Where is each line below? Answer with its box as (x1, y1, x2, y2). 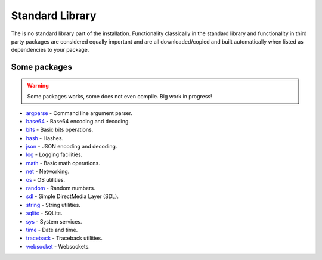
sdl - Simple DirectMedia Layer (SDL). (26, 193, 119, 200)
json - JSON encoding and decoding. (26, 143, 117, 150)
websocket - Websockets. (26, 243, 91, 250)
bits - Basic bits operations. (26, 126, 94, 134)
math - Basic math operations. (26, 159, 101, 166)
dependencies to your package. (11, 47, 89, 54)
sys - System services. (26, 218, 82, 225)
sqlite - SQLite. (26, 209, 63, 217)
